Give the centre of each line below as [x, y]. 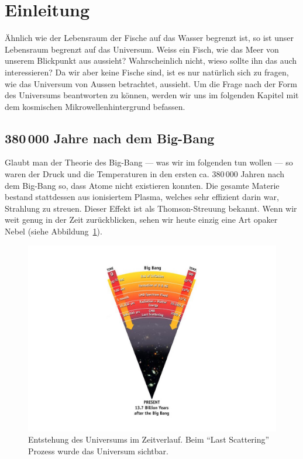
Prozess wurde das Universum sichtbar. [98, 451]
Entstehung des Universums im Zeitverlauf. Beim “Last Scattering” [149, 439]
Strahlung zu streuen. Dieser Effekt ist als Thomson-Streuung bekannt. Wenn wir [151, 208]
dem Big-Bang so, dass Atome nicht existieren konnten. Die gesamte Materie [142, 185]
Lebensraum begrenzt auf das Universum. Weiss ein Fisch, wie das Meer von [142, 49]
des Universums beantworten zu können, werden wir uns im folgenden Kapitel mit [152, 95]
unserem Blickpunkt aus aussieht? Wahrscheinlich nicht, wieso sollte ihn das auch [151, 61]
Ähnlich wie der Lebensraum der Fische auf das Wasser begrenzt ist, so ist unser [149, 38]
